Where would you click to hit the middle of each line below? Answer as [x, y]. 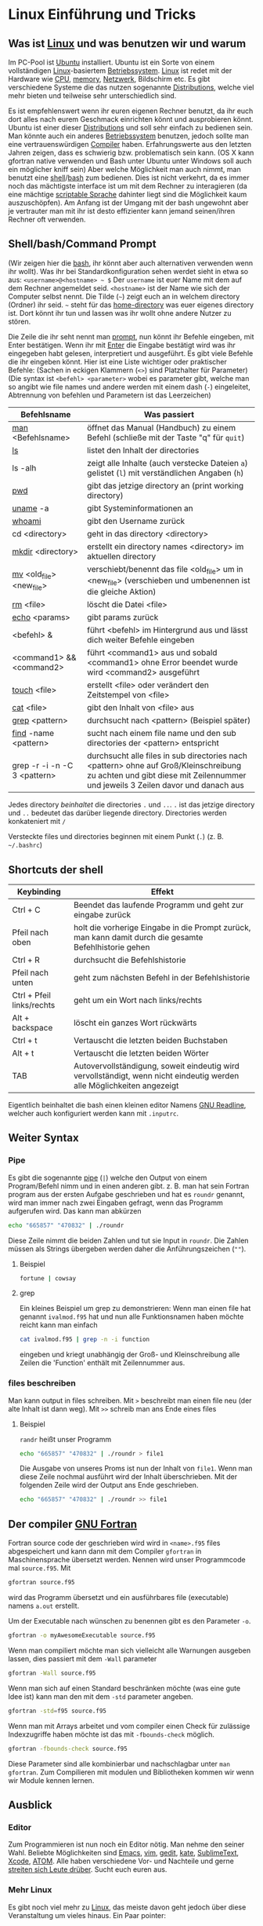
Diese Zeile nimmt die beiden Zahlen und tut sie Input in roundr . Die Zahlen [128, 1240]
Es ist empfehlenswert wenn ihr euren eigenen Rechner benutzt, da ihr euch [131, 111]
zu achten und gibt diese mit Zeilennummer [167, 775]
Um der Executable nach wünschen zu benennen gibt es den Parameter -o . [130, 1621]
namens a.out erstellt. [44, 1606]
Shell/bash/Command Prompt [82, 244]
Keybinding [39, 892]
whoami [27, 521]
